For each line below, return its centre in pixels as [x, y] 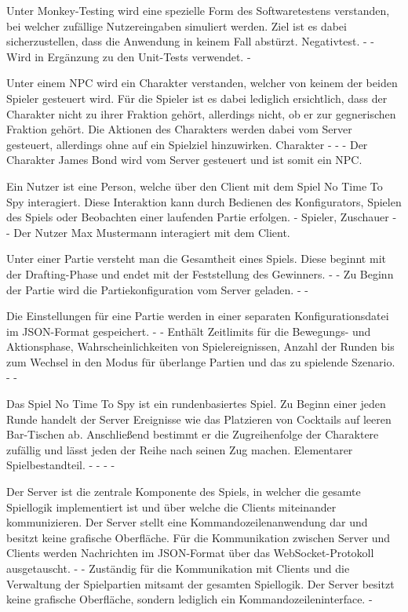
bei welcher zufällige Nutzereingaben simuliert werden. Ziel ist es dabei [177, 25]
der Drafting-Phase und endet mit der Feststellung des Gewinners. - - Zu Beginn [200, 273]
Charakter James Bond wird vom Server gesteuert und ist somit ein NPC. [184, 160]
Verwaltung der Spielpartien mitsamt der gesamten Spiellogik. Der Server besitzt [200, 583]
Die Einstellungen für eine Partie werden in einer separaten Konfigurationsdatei [198, 316]
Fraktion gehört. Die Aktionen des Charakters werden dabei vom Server [179, 129]
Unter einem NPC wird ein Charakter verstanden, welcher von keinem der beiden [202, 83]
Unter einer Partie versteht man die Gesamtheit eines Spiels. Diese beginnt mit [196, 259]
